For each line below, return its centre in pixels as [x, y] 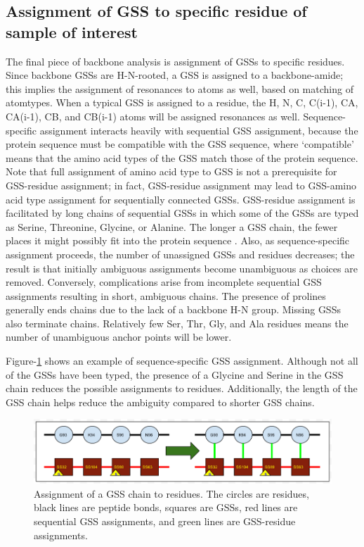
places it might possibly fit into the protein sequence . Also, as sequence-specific [178, 240]
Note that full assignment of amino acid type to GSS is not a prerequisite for [171, 171]
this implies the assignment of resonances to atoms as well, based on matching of [180, 88]
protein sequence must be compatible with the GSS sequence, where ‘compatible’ [180, 144]
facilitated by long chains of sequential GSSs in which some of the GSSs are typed [182, 213]
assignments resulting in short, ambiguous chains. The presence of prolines [166, 295]
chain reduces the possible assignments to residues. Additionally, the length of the [182, 388]
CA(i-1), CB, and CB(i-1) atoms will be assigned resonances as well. [153, 116]
